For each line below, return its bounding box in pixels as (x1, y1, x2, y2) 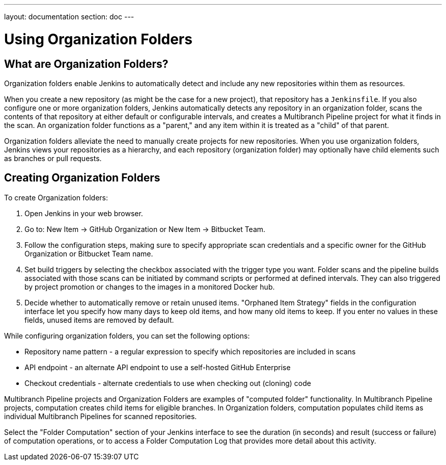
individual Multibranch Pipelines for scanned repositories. (4, 411, 197, 421)
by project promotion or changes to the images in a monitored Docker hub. (24, 282, 275, 291)
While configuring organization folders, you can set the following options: (4, 331, 250, 340)
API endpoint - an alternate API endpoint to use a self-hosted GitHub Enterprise (24, 363, 291, 372)
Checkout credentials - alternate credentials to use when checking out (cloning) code (24, 378, 311, 387)
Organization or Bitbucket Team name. (24, 249, 153, 258)
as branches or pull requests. (4, 153, 102, 163)
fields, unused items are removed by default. (24, 315, 174, 324)
